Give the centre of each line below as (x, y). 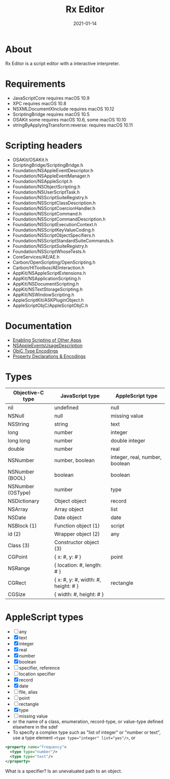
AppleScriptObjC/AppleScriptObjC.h (50, 305)
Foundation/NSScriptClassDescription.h (54, 203)
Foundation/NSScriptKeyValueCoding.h (54, 230)
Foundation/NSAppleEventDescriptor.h (53, 170)
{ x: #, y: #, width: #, (77, 580)
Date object (68, 518)
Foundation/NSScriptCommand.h (47, 213)
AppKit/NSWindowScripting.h (43, 294)
